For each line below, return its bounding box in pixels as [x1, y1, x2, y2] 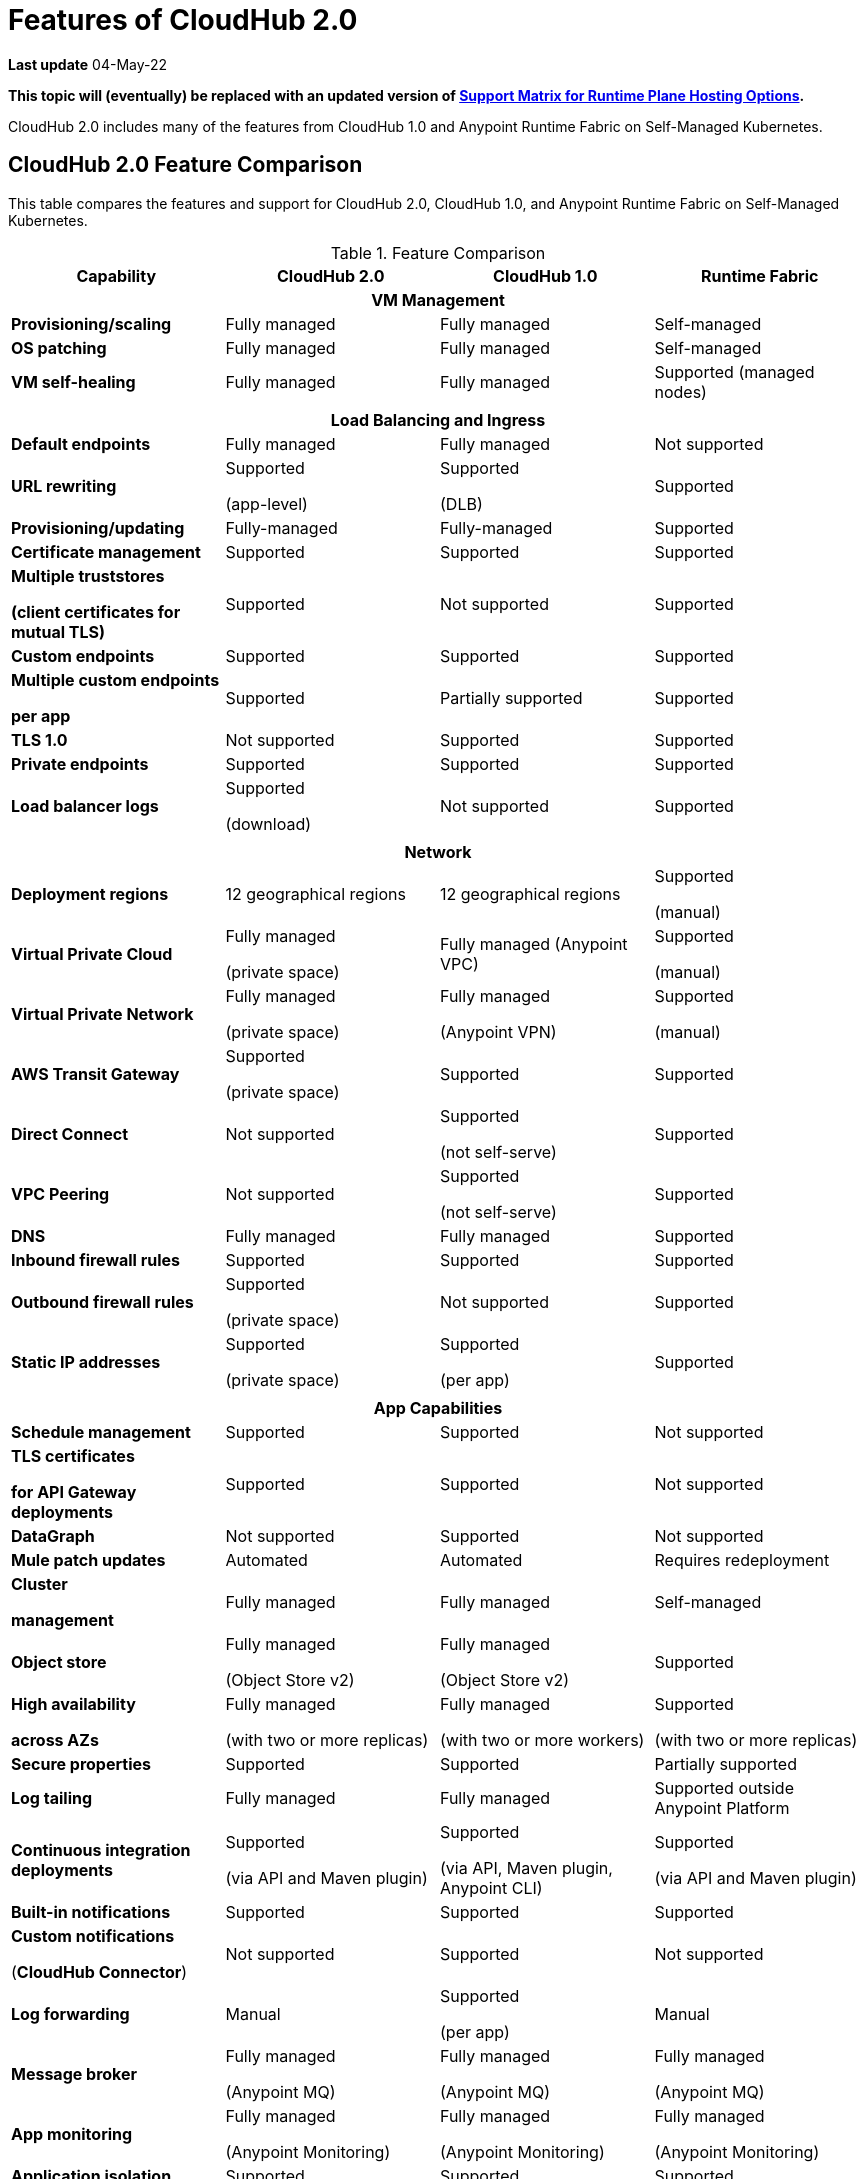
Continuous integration [11, 1839, 191, 1860]
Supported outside [654, 1777, 794, 1798]
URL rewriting [11, 475, 117, 496]
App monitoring [11, 2123, 133, 2144]
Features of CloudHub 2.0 [8, 3, 358, 37]
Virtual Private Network [11, 1003, 194, 1024]
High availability [11, 1693, 136, 1714]
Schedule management [11, 1421, 191, 1442]
